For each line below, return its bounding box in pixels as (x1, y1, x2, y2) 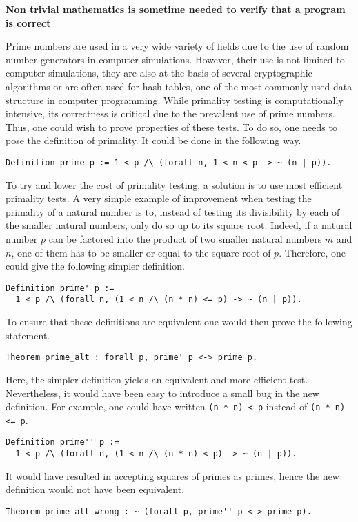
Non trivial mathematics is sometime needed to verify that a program (6, 2, 346, 16)
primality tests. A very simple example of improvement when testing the (6, 191, 312, 205)
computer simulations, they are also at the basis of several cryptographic (6, 66, 312, 80)
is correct (6, 15, 51, 30)
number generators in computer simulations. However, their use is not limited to (6, 52, 345, 66)
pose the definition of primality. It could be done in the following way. (6, 133, 301, 148)
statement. (6, 328, 50, 342)
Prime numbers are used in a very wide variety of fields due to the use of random (6, 39, 349, 53)
